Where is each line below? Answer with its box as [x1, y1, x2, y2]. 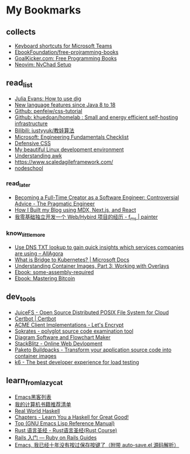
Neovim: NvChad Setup [14, 61, 72, 68]
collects [6, 27, 36, 37]
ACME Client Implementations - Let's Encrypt [14, 321, 124, 328]
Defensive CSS [14, 140, 51, 146]
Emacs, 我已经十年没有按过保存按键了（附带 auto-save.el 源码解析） [14, 441, 179, 448]
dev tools [6, 292, 36, 303]
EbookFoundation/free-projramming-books [14, 49, 119, 56]
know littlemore [6, 229, 46, 238]
